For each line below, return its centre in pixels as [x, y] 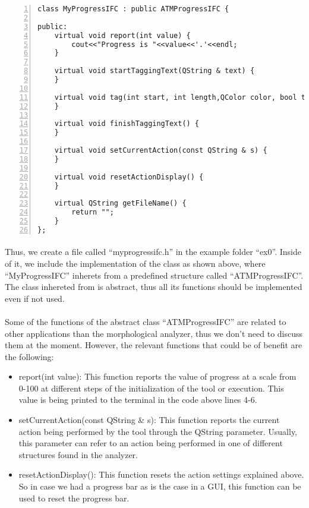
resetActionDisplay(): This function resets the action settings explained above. [161, 474]
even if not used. [35, 298]
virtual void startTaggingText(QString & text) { [154, 71]
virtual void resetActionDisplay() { [129, 177]
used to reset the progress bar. [74, 498]
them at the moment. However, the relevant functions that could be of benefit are [154, 345]
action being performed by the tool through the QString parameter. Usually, [158, 431]
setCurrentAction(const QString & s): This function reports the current [149, 420]
